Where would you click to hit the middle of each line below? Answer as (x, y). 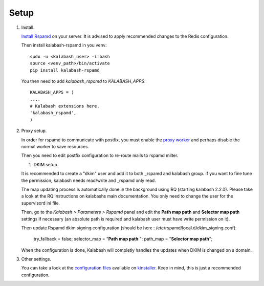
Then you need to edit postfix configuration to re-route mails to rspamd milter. (100, 155)
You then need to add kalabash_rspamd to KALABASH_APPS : (83, 81)
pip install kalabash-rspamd (65, 70)
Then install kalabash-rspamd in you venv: (64, 45)
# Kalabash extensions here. (65, 106)
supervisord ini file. (41, 203)
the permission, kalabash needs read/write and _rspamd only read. (88, 180)
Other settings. (36, 259)
